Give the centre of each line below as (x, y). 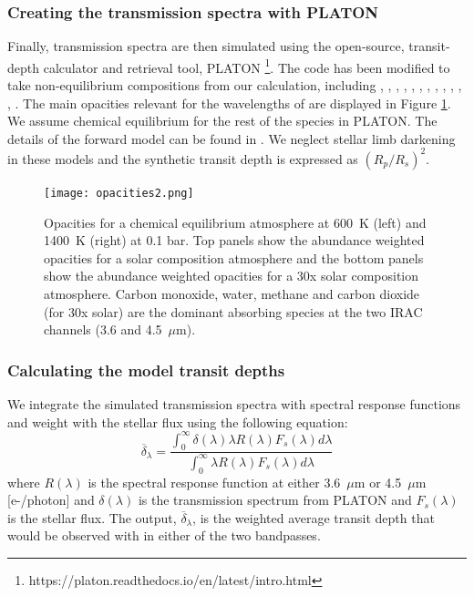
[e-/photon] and (51, 500)
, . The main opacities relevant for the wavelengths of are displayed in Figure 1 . (229, 103)
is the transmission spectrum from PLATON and (275, 500)
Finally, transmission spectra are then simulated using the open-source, (206, 46)
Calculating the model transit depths (146, 370)
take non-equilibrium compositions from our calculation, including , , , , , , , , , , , (235, 85)
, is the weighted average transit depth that (314, 517)
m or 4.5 (378, 482)
